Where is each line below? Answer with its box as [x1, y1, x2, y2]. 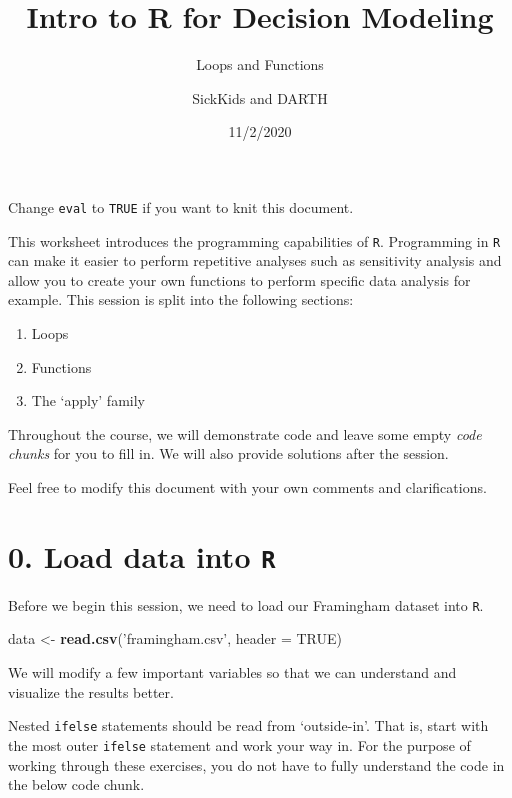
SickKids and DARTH [192, 87, 328, 108]
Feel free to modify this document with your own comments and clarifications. [8, 476, 487, 497]
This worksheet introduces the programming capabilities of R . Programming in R [8, 230, 501, 251]
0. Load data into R [8, 535, 276, 576]
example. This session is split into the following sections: [8, 289, 354, 310]
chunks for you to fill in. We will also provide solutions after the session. [8, 443, 449, 464]
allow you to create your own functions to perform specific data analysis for [8, 269, 471, 290]
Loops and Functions [196, 54, 324, 75]
